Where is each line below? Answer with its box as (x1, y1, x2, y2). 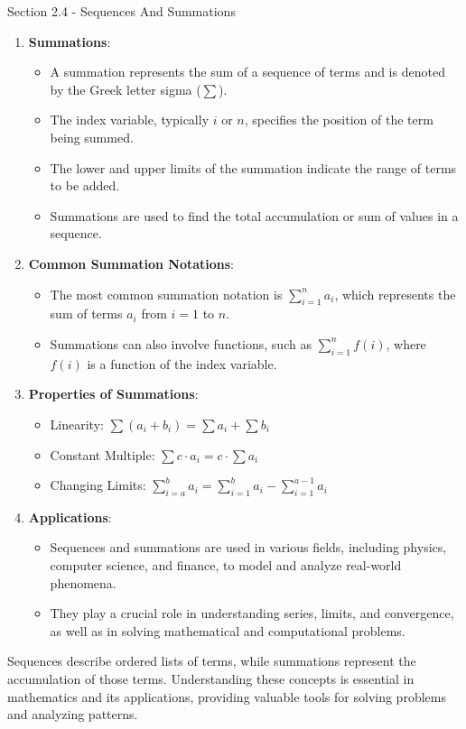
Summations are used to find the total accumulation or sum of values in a (50, 206, 459, 225)
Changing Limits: (50, 475, 146, 494)
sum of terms (50, 304, 123, 323)
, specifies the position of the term (244, 110, 433, 129)
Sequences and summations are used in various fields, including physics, (50, 538, 447, 557)
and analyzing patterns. (7, 705, 138, 724)
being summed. (50, 127, 134, 146)
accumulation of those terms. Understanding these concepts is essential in (7, 669, 415, 688)
